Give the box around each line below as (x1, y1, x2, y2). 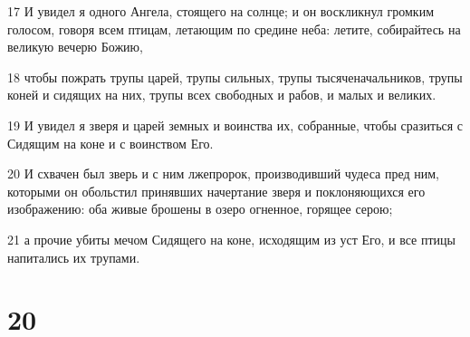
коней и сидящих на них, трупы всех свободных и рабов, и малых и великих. (7, 85, 436, 104)
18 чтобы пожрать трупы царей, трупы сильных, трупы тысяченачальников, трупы (7, 67, 463, 86)
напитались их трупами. (7, 247, 140, 266)
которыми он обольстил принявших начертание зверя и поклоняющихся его (7, 181, 426, 200)
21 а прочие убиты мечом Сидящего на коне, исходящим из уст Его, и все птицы (7, 229, 456, 248)
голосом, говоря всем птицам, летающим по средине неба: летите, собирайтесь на (7, 19, 461, 38)
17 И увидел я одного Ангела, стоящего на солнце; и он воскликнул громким (7, 2, 435, 20)
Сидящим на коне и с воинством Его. (7, 133, 214, 152)
